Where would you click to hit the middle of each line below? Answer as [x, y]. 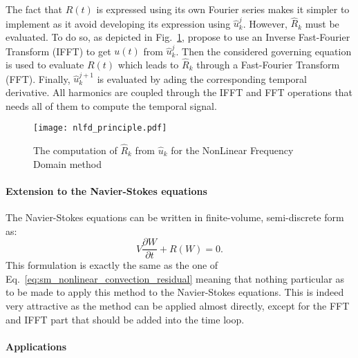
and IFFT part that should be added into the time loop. [125, 319]
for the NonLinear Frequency [232, 150]
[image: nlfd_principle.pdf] [100, 128]
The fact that [34, 9]
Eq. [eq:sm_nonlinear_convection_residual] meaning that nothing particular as [175, 278]
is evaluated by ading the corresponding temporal [202, 78]
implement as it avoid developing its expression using [118, 23]
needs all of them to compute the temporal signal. [111, 105]
